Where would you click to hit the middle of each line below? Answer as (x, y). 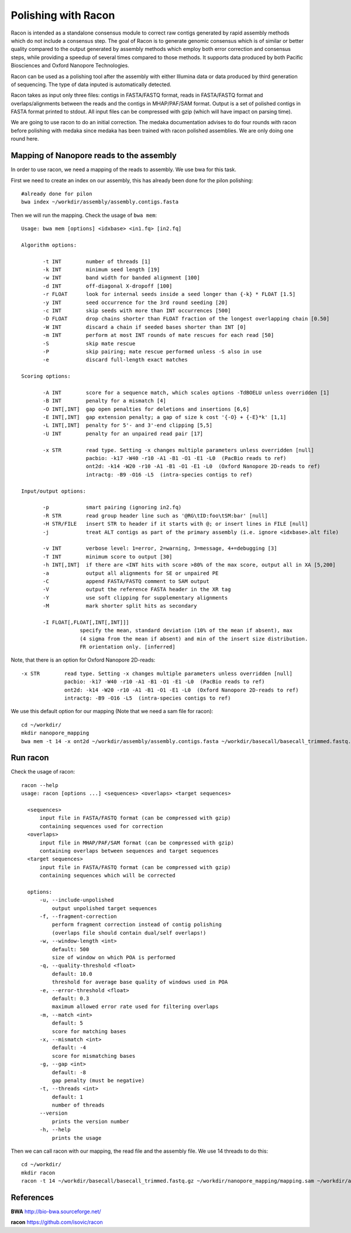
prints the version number (91, 1121)
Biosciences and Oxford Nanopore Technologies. (70, 66)
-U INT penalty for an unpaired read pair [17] (123, 433)
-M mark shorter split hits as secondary (120, 606)
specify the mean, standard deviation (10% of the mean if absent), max (186, 631)
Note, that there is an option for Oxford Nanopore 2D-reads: (83, 660)
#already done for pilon (57, 194)
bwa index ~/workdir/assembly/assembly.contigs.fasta (100, 202)
